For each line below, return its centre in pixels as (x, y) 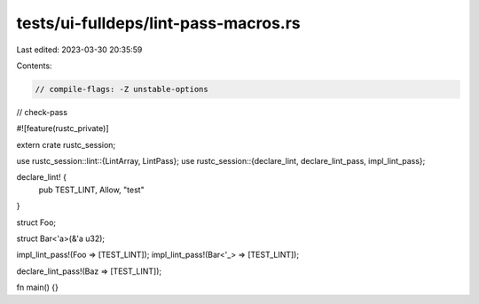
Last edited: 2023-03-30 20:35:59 (79, 50)
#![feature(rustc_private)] (63, 129)
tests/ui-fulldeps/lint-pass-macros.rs (158, 23)
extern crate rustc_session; (66, 144)
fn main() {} (38, 287)
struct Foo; (36, 222)
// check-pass (42, 112)
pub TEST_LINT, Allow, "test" (92, 190)
